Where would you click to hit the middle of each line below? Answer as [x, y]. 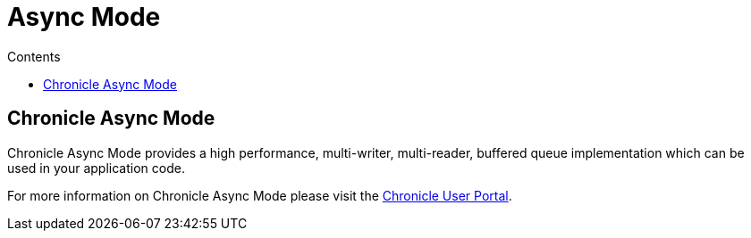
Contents [34, 56]
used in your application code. [96, 168]
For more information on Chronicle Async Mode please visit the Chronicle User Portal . [260, 195]
